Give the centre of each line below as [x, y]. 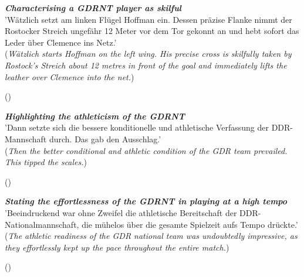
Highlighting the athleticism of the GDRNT [95, 116]
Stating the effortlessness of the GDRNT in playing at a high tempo [146, 201]
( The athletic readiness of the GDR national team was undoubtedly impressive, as [151, 236]
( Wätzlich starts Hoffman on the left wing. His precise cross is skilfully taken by [148, 54]
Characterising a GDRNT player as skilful [93, 8]
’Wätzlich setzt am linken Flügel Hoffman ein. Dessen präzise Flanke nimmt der [148, 19]
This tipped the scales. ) [46, 162]
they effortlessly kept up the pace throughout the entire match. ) [117, 247]
